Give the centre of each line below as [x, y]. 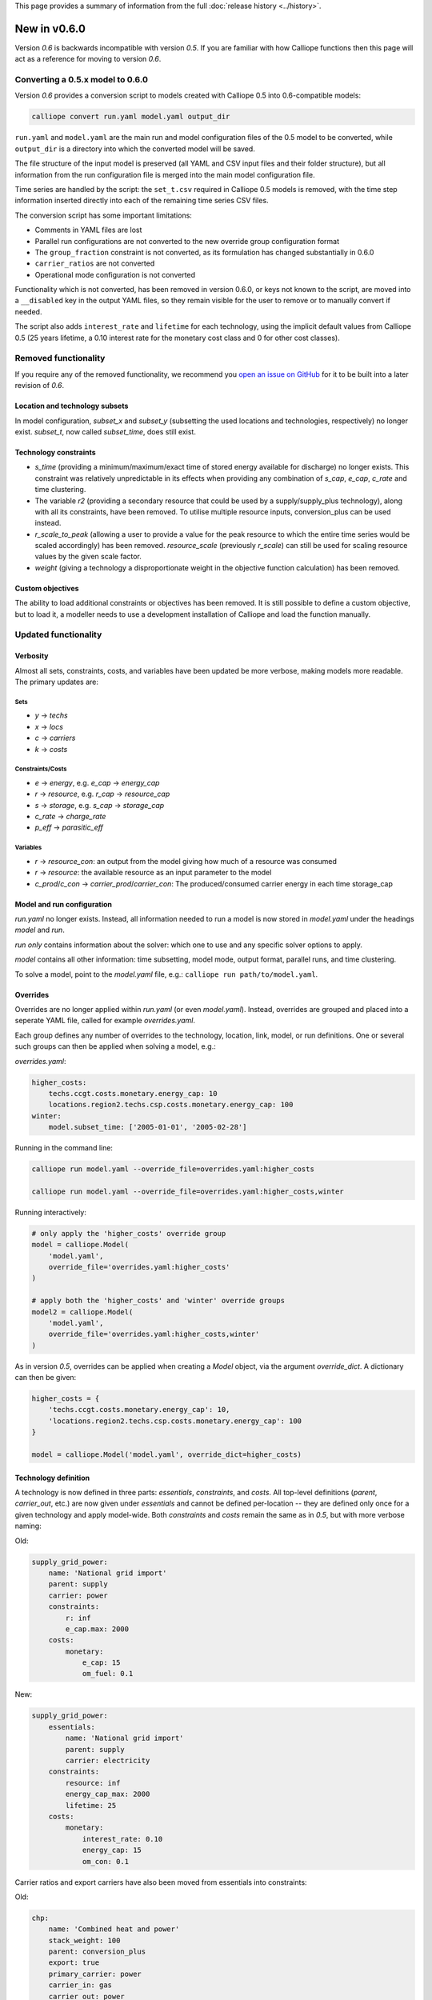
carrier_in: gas [80, 1985]
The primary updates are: [57, 682]
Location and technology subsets [72, 406]
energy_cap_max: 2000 [108, 1794]
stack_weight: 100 [84, 1940]
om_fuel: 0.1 [108, 1674]
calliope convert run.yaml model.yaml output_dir [131, 117]
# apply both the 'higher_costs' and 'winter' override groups [158, 1301]
